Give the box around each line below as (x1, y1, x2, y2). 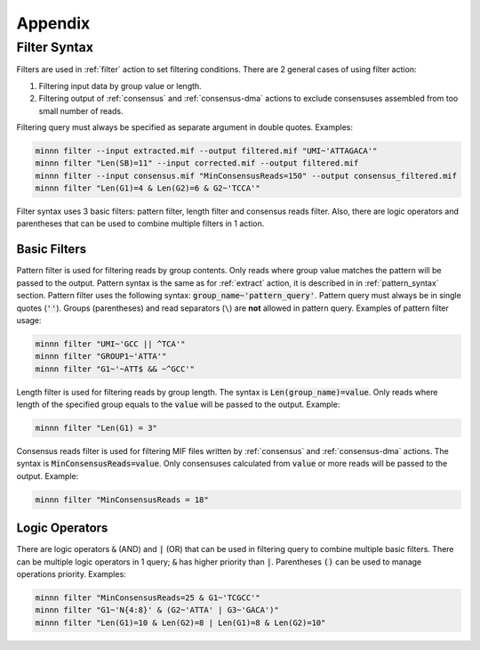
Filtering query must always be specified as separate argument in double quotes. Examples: (16, 121, 354, 133)
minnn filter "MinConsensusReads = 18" (35, 494, 209, 505)
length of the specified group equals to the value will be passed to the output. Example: (16, 399, 340, 410)
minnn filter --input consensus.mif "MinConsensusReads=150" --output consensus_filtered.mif (35, 170, 458, 181)
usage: (16, 314, 42, 325)
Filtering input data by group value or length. (38, 80, 202, 91)
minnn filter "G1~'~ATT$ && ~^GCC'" (35, 363, 196, 374)
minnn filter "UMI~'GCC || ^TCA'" (35, 338, 186, 349)
